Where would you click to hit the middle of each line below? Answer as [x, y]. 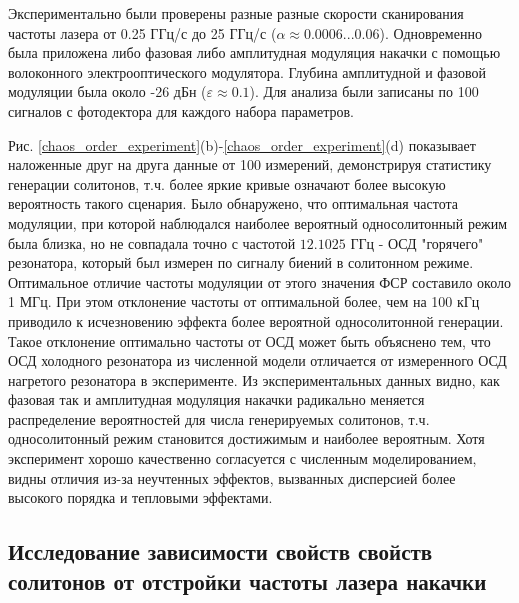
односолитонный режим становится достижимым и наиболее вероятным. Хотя [246, 438]
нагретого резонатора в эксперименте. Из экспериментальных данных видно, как [254, 379]
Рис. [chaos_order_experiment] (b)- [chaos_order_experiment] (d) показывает [242, 144]
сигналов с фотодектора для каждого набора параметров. [181, 110]
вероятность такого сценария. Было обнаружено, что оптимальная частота [233, 203]
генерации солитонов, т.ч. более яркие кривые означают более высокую [227, 183]
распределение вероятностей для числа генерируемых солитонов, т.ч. [219, 418]
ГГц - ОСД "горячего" [417, 242]
